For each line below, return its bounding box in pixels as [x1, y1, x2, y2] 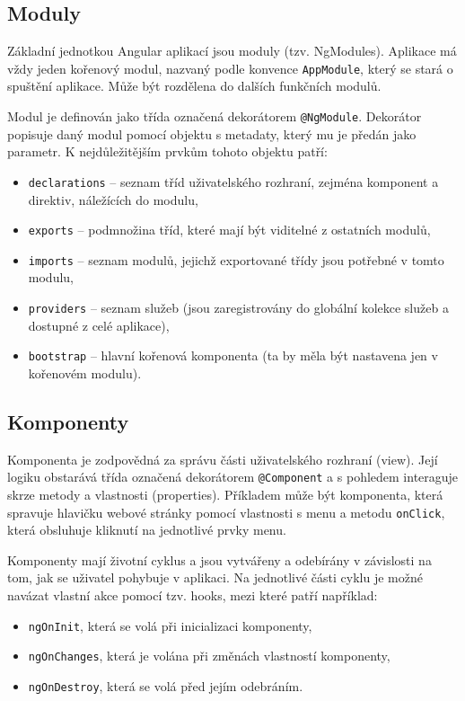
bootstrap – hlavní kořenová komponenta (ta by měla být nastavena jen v [28, 346, 438, 365]
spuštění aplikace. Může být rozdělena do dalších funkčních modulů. [7, 76, 382, 95]
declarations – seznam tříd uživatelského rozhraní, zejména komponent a [28, 172, 439, 191]
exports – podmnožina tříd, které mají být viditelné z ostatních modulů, [28, 220, 431, 239]
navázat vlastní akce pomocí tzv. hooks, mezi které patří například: [7, 586, 378, 605]
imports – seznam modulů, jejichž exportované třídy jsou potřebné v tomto [28, 250, 444, 269]
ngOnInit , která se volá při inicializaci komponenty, [28, 616, 312, 634]
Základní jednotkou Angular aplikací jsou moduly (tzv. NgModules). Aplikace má [7, 41, 457, 60]
